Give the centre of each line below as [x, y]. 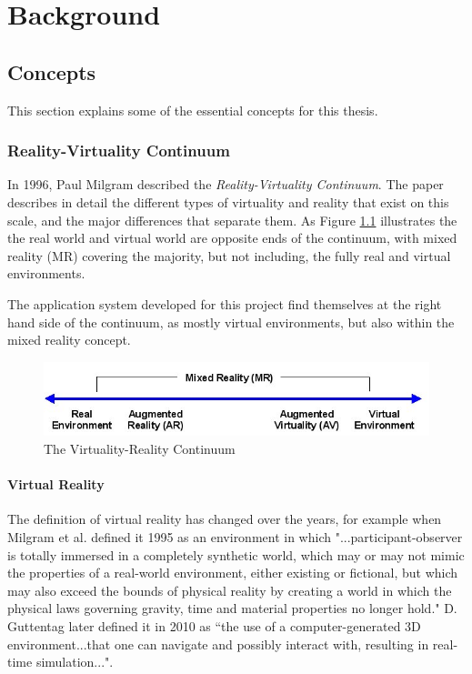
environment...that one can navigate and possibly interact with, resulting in [218, 644]
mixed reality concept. [69, 340]
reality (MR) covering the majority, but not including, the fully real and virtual [229, 255]
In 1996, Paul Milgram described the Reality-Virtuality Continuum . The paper [226, 184]
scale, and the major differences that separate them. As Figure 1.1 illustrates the [232, 220]
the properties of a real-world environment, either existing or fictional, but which [233, 573]
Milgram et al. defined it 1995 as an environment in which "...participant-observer [235, 537]
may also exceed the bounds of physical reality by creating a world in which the [230, 590]
